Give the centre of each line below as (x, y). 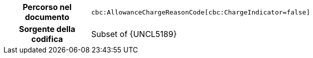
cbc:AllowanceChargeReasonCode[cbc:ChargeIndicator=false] (201, 12)
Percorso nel (47, 7)
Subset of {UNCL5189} (134, 34)
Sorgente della (47, 29)
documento (47, 17)
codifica (47, 39)
